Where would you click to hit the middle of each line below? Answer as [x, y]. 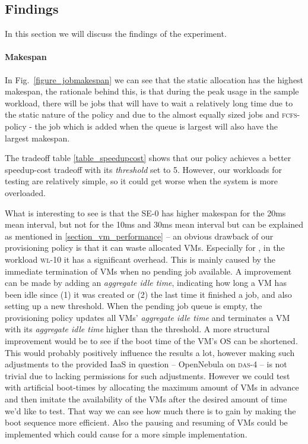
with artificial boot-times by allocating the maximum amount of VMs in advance [152, 387]
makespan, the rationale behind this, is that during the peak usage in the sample [152, 91]
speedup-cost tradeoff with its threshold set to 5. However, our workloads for [143, 169]
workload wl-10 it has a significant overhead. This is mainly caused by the [140, 259]
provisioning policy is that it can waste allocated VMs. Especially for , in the [145, 248]
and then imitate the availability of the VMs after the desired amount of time [146, 399]
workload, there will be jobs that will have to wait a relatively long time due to [149, 103]
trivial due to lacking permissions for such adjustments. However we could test [147, 375]
